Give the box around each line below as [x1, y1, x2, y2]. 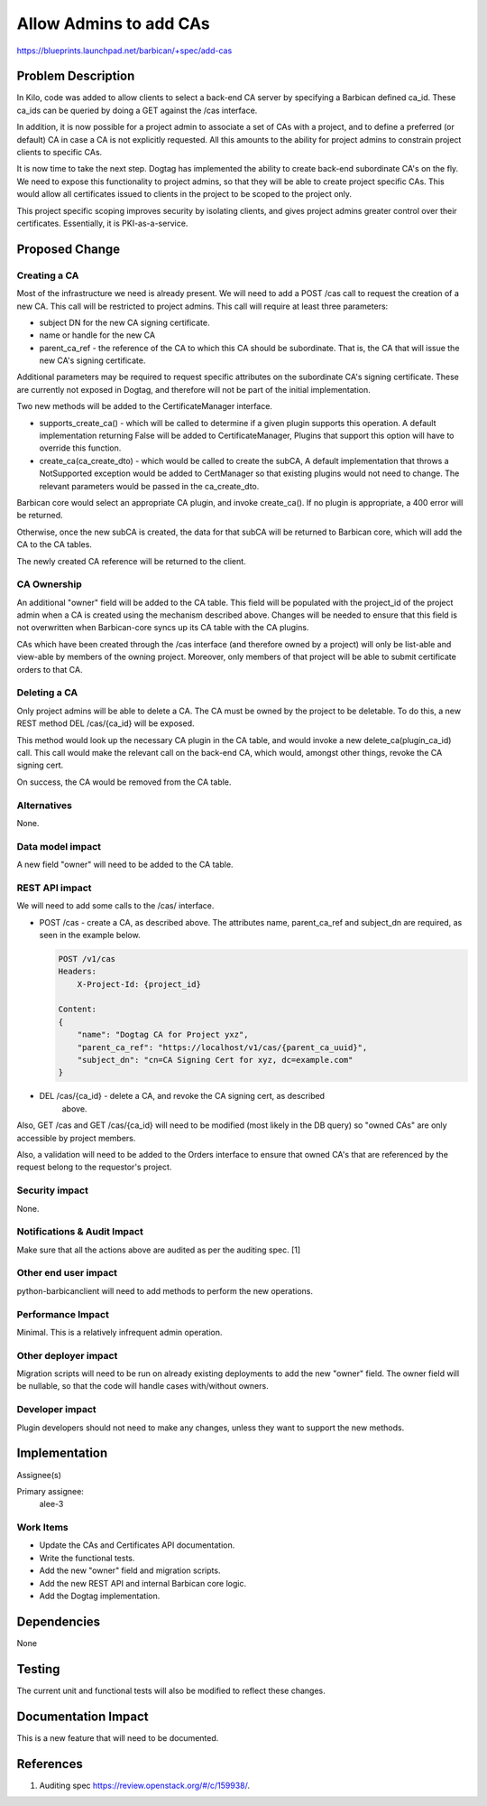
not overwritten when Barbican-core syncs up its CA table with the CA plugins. [16, 622, 309, 633]
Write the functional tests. [39, 1552, 135, 1563]
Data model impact [16, 840, 102, 852]
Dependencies [16, 1614, 101, 1629]
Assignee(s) [16, 1469, 62, 1480]
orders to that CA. [16, 664, 83, 675]
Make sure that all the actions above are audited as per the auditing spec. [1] [16, 1244, 301, 1255]
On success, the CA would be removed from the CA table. [16, 777, 232, 787]
